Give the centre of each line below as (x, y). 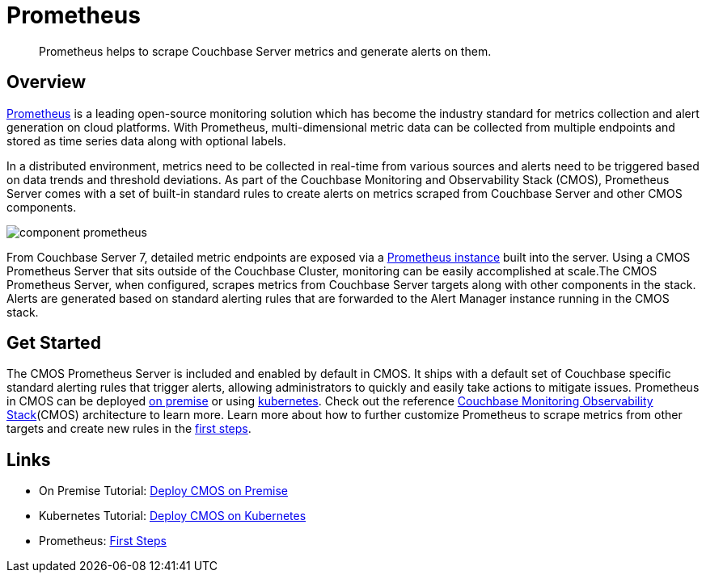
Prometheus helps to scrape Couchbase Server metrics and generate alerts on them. (265, 51)
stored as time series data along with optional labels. (146, 141)
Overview (47, 82)
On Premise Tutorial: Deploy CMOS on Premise (163, 491)
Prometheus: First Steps (103, 541)
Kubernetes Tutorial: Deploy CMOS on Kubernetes (173, 516)
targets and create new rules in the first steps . (129, 429)
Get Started (54, 343)
